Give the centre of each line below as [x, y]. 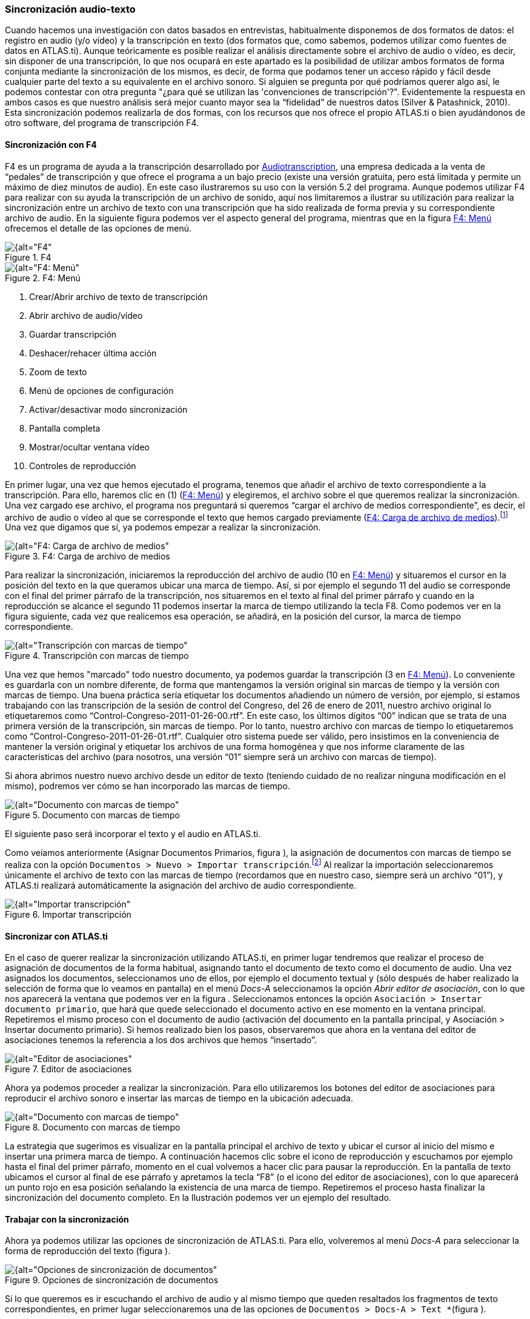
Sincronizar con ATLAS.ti [56, 936]
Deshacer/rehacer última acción [93, 353]
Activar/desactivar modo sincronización [108, 409]
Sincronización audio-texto [70, 9]
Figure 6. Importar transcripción [68, 914]
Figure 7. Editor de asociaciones [68, 1069]
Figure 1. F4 [28, 257]
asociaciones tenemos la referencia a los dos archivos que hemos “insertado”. [161, 1040]
